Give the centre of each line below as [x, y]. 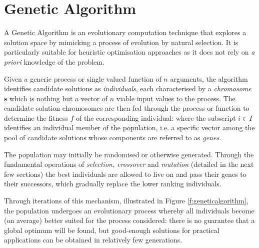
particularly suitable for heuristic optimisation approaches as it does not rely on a [129, 52]
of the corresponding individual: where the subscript [156, 117]
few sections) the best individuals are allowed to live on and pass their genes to [125, 174]
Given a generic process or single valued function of [83, 78]
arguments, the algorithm [209, 78]
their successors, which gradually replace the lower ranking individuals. [113, 184]
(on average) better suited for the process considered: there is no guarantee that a [129, 220]
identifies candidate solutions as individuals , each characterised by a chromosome [128, 88]
